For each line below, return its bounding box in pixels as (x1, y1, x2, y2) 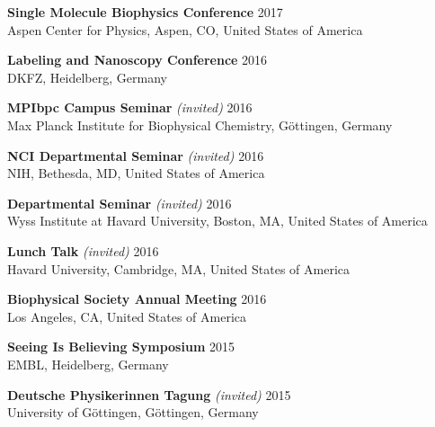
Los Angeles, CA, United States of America (7, 307, 247, 325)
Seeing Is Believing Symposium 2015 (7, 337, 235, 356)
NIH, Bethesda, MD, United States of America (7, 164, 265, 182)
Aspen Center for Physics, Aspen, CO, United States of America (7, 20, 363, 39)
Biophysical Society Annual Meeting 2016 (7, 289, 267, 308)
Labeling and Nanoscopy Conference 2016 (7, 50, 268, 69)
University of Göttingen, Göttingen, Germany (7, 403, 259, 422)
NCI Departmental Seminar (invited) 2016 (7, 146, 264, 165)
